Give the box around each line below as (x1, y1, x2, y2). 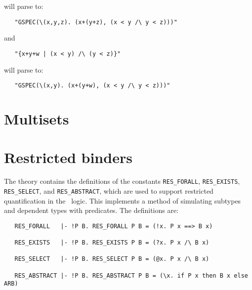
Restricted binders (4, 147, 132, 167)
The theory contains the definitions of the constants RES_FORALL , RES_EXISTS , (4, 176, 240, 186)
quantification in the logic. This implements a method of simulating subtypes (4, 195, 241, 206)
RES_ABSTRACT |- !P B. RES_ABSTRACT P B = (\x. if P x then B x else (14, 272, 248, 279)
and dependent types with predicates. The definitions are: (4, 205, 179, 215)
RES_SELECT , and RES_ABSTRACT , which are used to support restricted (4, 185, 213, 196)
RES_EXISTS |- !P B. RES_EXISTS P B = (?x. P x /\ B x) (14, 239, 210, 247)
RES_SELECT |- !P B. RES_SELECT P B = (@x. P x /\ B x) (14, 255, 210, 263)
